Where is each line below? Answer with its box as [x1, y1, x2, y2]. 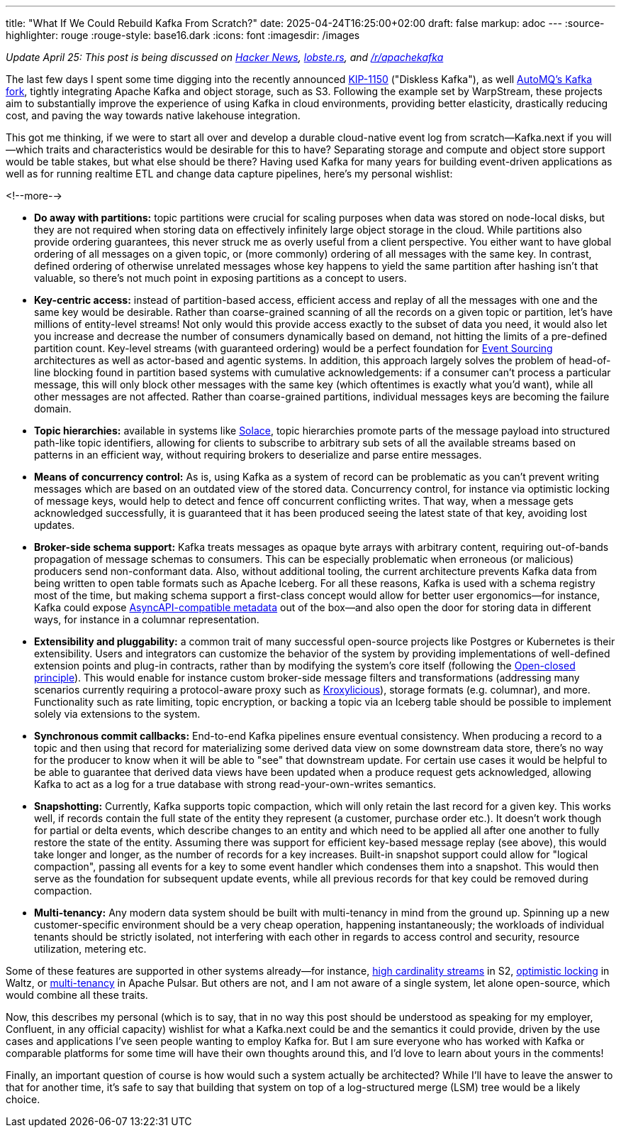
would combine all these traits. [6, 989, 148, 1001]
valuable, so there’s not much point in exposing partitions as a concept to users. [34, 272, 407, 284]
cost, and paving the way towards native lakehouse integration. [6, 109, 301, 121]
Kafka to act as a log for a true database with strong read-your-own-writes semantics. [34, 778, 437, 790]
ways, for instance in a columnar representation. [34, 613, 259, 625]
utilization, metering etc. [34, 943, 147, 955]
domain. [34, 403, 72, 415]
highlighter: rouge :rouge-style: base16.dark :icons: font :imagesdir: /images [6, 29, 360, 41]
